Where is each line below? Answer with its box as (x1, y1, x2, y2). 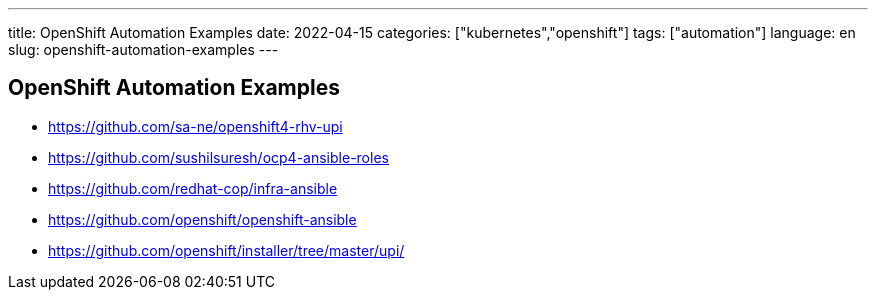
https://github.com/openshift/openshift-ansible (48, 210, 357, 228)
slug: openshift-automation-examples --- (8, 41, 279, 58)
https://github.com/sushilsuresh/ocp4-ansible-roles (48, 148, 389, 166)
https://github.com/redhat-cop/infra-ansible (48, 179, 338, 197)
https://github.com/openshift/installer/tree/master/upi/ (48, 241, 405, 259)
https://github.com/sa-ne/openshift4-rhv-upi (48, 117, 343, 135)
